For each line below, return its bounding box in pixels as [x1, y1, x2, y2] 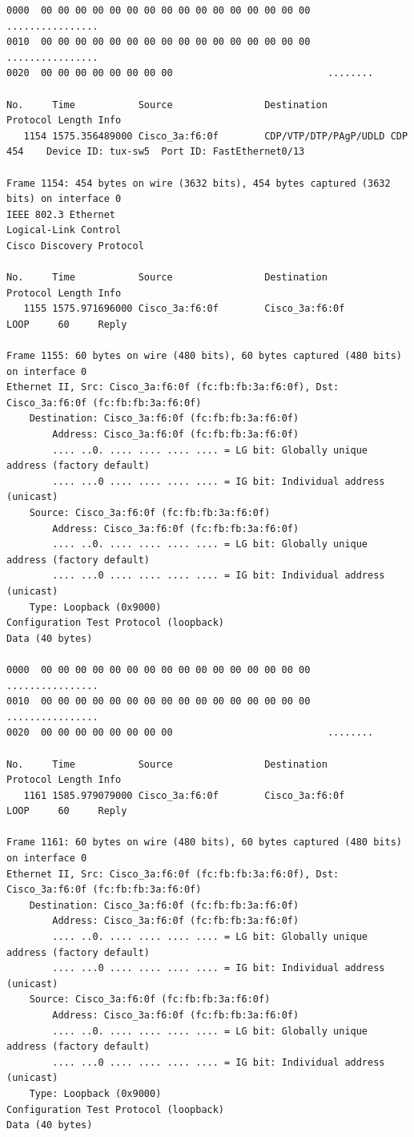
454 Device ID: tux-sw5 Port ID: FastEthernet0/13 [6, 146, 305, 158]
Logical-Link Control [6, 224, 122, 236]
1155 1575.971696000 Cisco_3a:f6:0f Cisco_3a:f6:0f [23, 303, 345, 315]
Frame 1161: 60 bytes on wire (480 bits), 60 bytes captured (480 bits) [6, 837, 402, 849]
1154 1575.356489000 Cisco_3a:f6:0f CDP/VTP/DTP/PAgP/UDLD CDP [23, 130, 408, 142]
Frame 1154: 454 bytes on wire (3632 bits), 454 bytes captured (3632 [6, 177, 391, 189]
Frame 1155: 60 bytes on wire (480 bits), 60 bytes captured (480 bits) [6, 350, 402, 362]
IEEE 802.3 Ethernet [6, 208, 116, 220]
